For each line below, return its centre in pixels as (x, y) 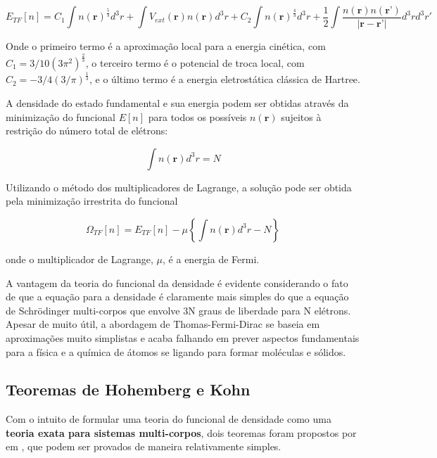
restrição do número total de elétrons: (87, 131)
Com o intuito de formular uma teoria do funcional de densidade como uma (169, 419)
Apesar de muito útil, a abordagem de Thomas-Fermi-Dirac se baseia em (163, 324)
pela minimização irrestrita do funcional (92, 201)
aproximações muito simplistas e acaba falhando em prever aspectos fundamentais (183, 337)
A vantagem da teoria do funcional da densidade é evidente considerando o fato (177, 282)
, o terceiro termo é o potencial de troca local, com (195, 63)
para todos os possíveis (197, 116)
